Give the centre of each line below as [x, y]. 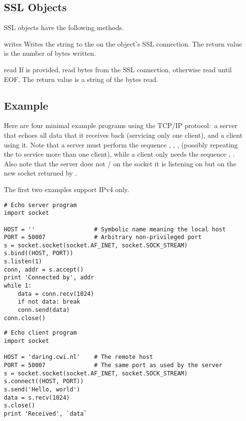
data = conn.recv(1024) [56, 294]
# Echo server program [40, 205]
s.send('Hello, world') [42, 389]
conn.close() [25, 318]
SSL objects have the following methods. [64, 27]
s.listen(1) [23, 262]
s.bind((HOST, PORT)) [39, 253]
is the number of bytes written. [50, 53]
